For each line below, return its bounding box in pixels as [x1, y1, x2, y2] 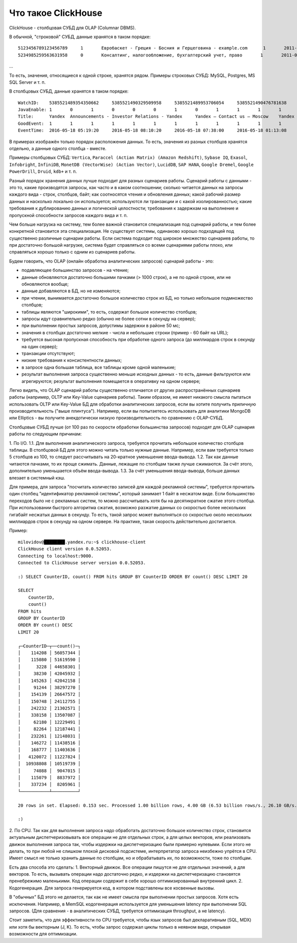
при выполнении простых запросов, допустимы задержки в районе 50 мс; [21, 322, 180, 329]
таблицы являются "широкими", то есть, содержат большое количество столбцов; [21, 309, 198, 314]
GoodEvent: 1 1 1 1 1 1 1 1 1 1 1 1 [18, 120, 282, 126]
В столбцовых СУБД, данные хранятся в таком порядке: [9, 88, 129, 94]
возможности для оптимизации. [9, 931, 78, 937]
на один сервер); [21, 343, 58, 349]
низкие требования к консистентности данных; [21, 357, 122, 364]
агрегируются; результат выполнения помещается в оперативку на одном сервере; [21, 378, 200, 384]
